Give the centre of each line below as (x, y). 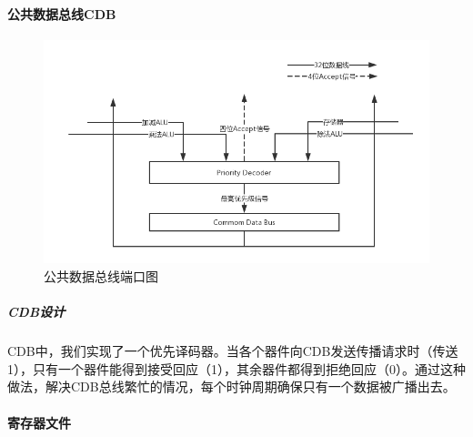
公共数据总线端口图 (101, 276)
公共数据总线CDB (62, 13)
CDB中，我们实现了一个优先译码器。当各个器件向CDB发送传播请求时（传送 (233, 351)
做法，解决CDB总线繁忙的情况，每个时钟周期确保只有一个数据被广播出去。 (231, 386)
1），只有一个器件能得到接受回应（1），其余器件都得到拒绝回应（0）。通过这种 (236, 368)
